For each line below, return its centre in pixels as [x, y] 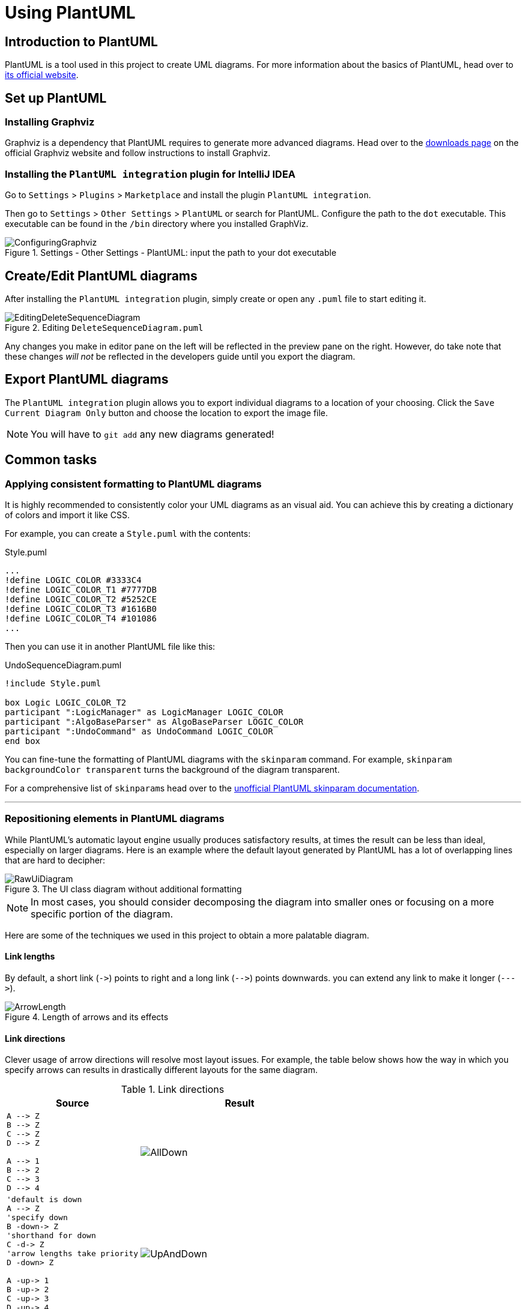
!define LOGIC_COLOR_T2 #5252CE [81, 600]
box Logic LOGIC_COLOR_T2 [66, 703]
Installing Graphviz [50, 122]
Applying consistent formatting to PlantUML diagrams [133, 484]
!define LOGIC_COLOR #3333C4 [73, 580]
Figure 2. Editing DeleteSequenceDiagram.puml [104, 327]
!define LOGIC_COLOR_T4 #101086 [81, 619]
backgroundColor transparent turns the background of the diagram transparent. [172, 770]
